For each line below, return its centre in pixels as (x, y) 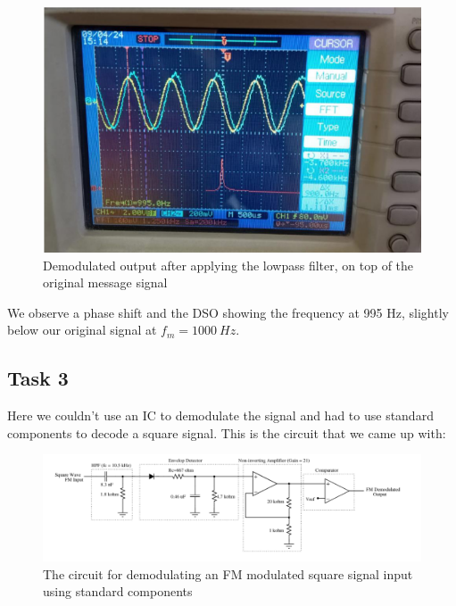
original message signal (105, 282)
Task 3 (38, 378)
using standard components (118, 591)
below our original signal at (82, 330)
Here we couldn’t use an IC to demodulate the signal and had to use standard (220, 415)
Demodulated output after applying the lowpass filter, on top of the (228, 265)
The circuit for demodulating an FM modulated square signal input (228, 573)
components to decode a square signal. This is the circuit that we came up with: (227, 432)
